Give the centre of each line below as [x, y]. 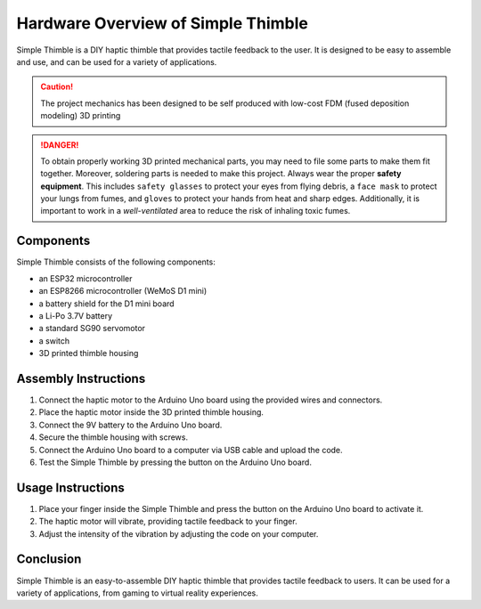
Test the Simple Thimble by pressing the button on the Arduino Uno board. [175, 462]
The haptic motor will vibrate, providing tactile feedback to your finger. [168, 522]
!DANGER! [60, 145]
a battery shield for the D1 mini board [106, 304]
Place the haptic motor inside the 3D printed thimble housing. [151, 412]
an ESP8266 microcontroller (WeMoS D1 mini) [123, 291]
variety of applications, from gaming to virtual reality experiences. [137, 593]
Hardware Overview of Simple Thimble [163, 23]
